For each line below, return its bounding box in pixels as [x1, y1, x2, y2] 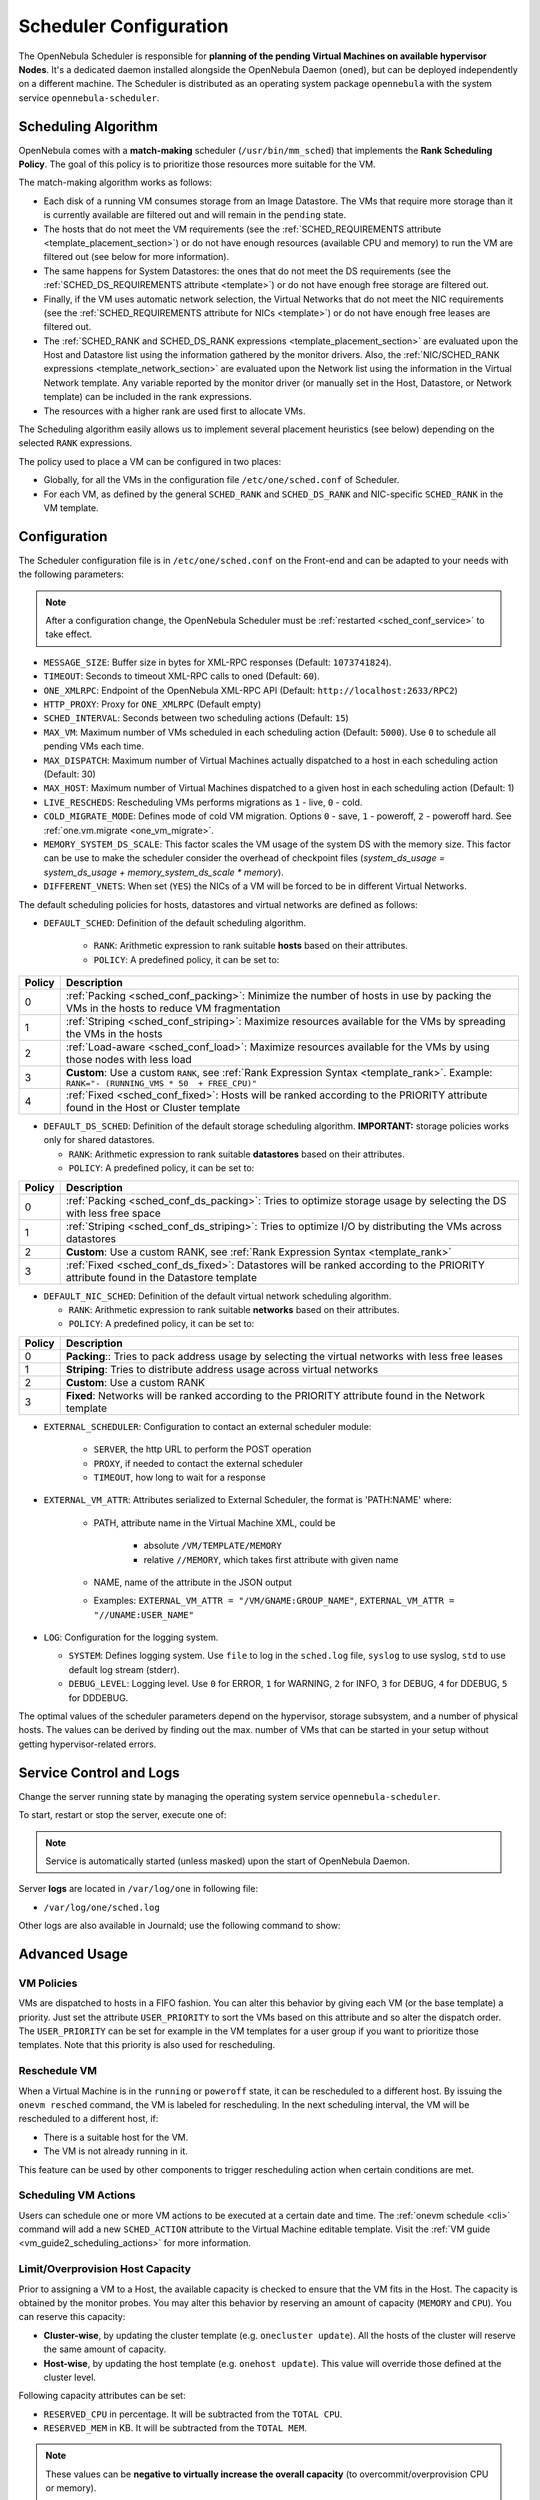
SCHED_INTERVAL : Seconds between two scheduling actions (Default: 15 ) [43, 712, 349, 724]
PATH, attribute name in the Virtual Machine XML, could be [93, 1516, 336, 1529]
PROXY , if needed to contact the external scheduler [93, 1457, 304, 1469]
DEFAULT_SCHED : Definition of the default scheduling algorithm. [43, 916, 307, 929]
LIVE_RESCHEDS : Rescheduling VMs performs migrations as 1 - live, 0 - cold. [43, 796, 363, 808]
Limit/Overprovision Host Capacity [18, 2262, 192, 2276]
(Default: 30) [43, 768, 97, 780]
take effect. [45, 628, 93, 640]
